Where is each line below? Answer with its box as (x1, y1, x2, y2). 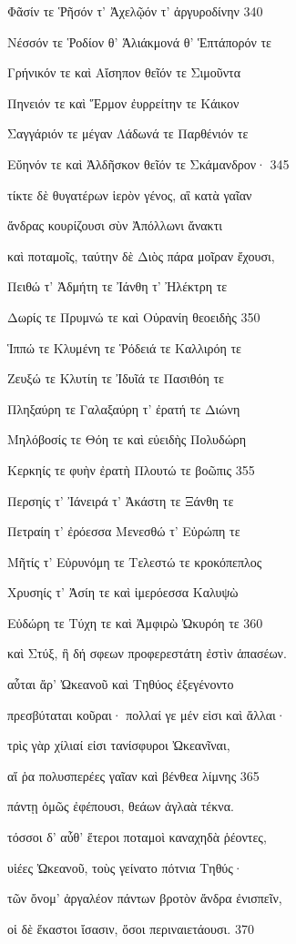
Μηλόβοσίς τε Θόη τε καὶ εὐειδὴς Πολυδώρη (7, 430, 247, 449)
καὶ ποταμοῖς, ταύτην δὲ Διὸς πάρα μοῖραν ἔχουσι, (7, 246, 275, 265)
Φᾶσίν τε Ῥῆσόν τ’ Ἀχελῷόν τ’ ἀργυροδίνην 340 (7, 2, 263, 20)
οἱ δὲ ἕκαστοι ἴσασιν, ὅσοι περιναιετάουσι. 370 (7, 919, 254, 938)
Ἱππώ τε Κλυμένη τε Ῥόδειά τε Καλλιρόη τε (7, 338, 241, 357)
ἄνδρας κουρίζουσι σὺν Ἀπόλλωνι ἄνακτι (7, 216, 223, 235)
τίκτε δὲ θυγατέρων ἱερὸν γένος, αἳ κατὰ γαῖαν (7, 185, 252, 204)
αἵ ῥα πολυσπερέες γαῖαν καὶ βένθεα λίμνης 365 (7, 766, 260, 785)
